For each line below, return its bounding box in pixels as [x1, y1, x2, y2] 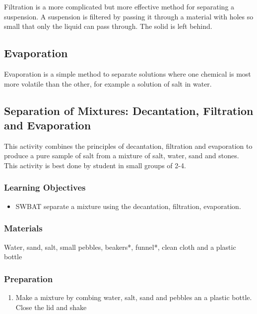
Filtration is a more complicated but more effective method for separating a [4, 1, 235, 11]
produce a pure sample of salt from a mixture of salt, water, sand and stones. [4, 150, 239, 161]
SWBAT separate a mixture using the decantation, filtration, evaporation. [15, 201, 241, 211]
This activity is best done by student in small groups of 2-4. [4, 160, 186, 170]
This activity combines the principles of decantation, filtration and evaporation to [4, 140, 253, 151]
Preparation [4, 272, 53, 285]
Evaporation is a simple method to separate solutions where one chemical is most [4, 68, 251, 79]
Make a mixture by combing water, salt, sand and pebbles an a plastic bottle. [15, 292, 252, 302]
